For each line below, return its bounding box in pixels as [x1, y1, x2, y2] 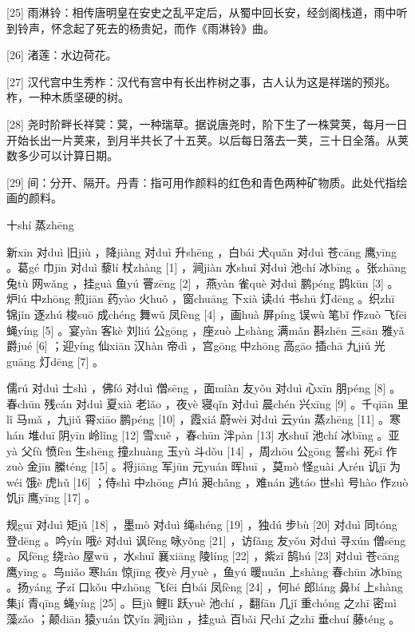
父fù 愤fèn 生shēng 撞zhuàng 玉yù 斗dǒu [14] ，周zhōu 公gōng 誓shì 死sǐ [21, 442, 382, 459]
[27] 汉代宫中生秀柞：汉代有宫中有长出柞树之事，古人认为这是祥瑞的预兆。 [6, 73, 397, 89]
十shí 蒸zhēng [6, 216, 74, 233]
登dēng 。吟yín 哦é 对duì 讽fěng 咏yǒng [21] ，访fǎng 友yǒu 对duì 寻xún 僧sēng [6, 531, 406, 548]
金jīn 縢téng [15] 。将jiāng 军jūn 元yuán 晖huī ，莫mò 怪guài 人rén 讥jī [26, 458, 386, 475]
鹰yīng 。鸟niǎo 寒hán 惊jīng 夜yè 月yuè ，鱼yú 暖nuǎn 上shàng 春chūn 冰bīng [6, 562, 402, 579]
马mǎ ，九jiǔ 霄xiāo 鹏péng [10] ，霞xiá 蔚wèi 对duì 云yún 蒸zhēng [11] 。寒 [16, 411, 401, 427]
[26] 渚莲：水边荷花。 [6, 46, 117, 63]
